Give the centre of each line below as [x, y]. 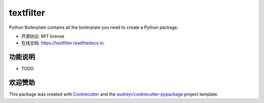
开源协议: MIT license [43, 36]
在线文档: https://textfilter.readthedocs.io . [63, 43]
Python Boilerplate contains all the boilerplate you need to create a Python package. [94, 27]
